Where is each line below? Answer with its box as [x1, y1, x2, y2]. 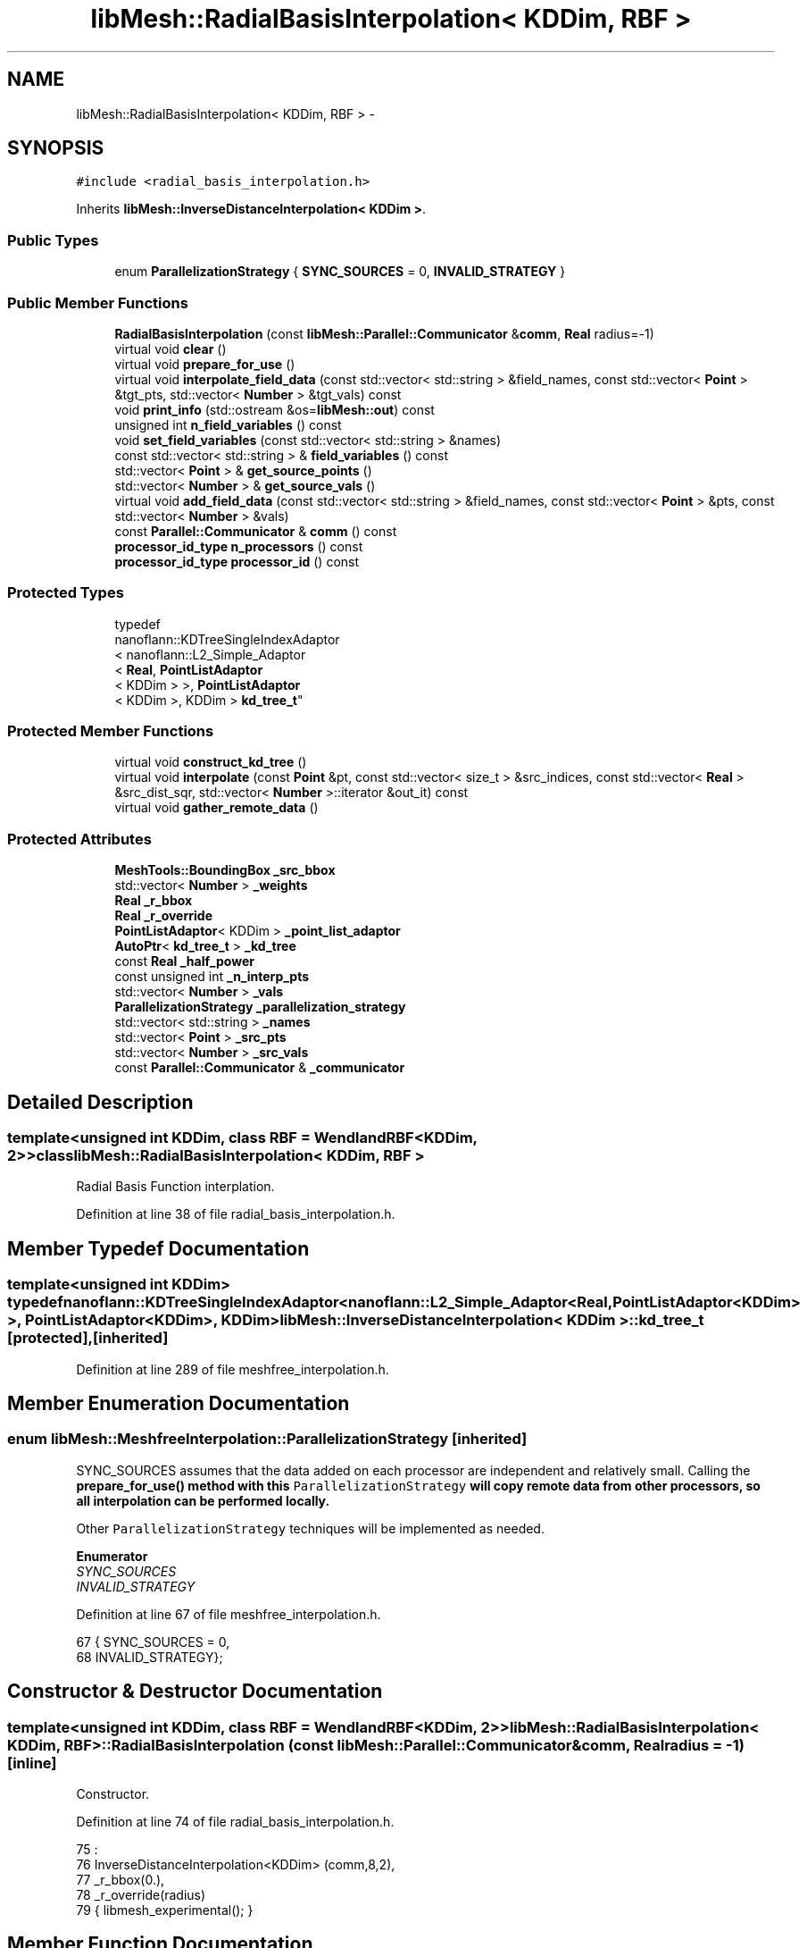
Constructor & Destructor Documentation [7, 1680, 383, 1703]
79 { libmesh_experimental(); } [76, 1902, 254, 1919]
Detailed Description [7, 1090, 194, 1113]
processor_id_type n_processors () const [114, 538, 363, 554]
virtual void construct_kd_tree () [114, 754, 307, 770]
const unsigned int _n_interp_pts [114, 969, 310, 985]
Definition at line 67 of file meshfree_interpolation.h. [76, 1606, 381, 1622]
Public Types [7, 231, 99, 249]
